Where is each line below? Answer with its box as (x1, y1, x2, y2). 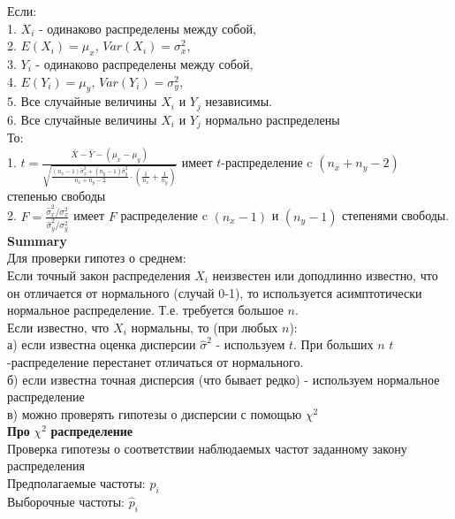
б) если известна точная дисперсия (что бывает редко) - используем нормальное (7, 370, 440, 388)
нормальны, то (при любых (131, 317, 278, 336)
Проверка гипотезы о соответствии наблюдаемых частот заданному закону (7, 439, 407, 457)
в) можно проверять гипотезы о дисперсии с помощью (7, 404, 302, 423)
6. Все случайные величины (7, 110, 157, 128)
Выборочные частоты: (7, 492, 125, 510)
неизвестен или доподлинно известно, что (212, 265, 438, 284)
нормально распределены (205, 110, 340, 128)
